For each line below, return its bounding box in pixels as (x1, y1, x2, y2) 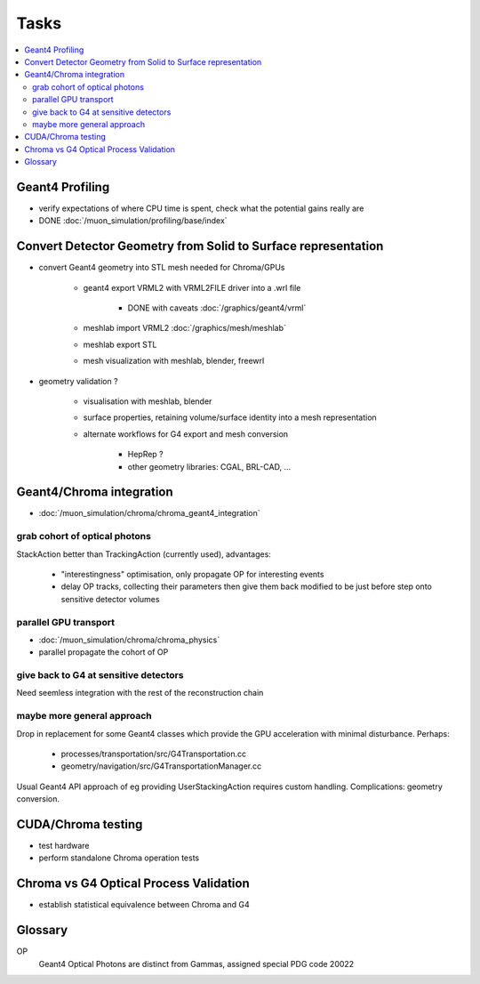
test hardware (38, 841, 90, 851)
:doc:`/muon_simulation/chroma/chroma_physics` (38, 634, 220, 645)
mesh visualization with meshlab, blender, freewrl (83, 356, 265, 367)
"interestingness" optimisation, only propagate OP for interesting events (60, 569, 324, 579)
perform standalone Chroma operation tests (38, 852, 200, 863)
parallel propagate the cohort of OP (38, 647, 169, 657)
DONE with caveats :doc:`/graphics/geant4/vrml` (127, 302, 307, 313)
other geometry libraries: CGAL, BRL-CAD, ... (127, 461, 292, 472)
